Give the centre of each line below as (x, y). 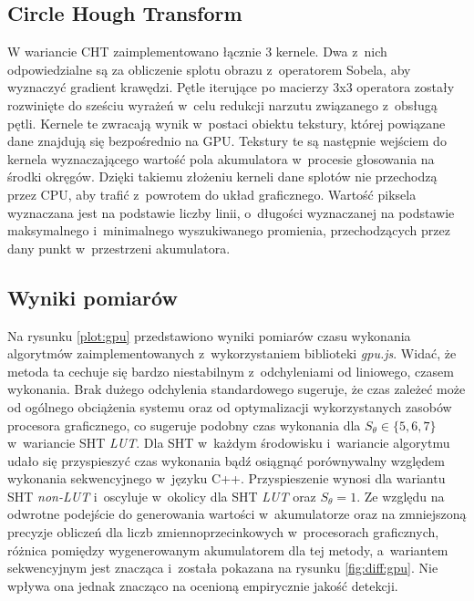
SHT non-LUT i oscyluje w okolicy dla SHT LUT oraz (162, 496)
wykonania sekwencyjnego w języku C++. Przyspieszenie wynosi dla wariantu (227, 478)
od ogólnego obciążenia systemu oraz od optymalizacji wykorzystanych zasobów (230, 406)
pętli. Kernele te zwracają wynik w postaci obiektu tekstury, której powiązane (227, 123)
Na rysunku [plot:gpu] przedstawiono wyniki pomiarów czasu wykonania (209, 335)
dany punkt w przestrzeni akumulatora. (119, 248)
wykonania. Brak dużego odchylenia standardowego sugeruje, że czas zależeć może (237, 389)
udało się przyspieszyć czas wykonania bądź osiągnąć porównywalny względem (226, 460)
